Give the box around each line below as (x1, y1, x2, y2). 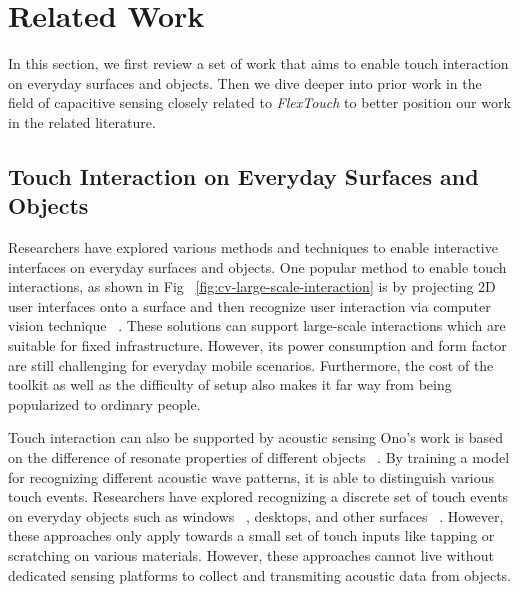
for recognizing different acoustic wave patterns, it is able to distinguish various (8, 466, 494, 487)
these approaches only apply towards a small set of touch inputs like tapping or (8, 525, 495, 546)
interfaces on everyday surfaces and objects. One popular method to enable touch (8, 256, 507, 277)
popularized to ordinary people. (8, 393, 201, 414)
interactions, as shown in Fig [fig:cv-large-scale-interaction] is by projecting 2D (8, 276, 496, 297)
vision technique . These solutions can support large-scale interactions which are (8, 315, 506, 336)
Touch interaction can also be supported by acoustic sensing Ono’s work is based (8, 427, 503, 448)
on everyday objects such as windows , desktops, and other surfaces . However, (8, 505, 504, 526)
